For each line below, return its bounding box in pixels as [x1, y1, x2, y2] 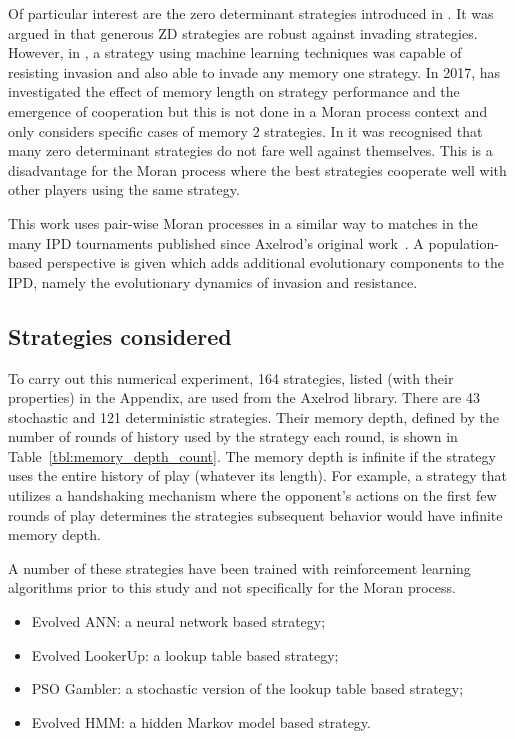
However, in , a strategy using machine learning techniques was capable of [8, 42, 462, 63]
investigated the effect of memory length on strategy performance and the [8, 81, 460, 102]
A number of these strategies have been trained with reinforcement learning [8, 557, 471, 578]
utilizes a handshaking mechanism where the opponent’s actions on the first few [8, 485, 497, 506]
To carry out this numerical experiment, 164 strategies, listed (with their [8, 367, 454, 388]
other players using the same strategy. [8, 179, 240, 200]
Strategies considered [8, 320, 232, 351]
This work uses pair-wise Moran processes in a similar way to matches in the [8, 212, 478, 233]
